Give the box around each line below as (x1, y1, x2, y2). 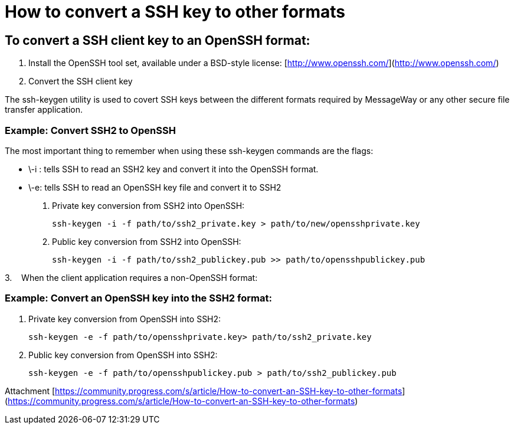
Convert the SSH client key (28, 76, 133, 87)
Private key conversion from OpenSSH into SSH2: (28, 313, 221, 324)
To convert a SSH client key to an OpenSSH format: (5, 32, 310, 48)
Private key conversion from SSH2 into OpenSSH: (52, 200, 245, 211)
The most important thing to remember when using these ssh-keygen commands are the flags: (5, 145, 374, 156)
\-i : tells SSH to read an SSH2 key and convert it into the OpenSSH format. (28, 163, 319, 174)
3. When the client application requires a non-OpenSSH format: (5, 272, 258, 283)
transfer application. (5, 104, 83, 115)
